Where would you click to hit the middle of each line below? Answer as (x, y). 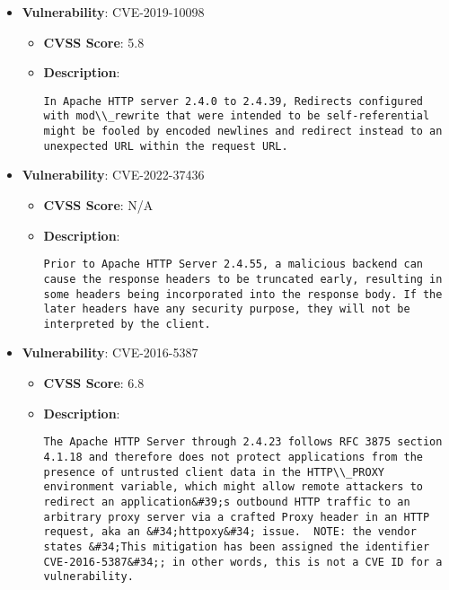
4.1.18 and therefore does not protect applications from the (233, 457)
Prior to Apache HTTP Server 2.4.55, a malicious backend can (233, 264)
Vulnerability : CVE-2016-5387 (110, 352)
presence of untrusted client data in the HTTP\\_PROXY (214, 472)
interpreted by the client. (127, 324)
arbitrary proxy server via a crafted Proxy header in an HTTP (237, 517)
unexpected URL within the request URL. (166, 146)
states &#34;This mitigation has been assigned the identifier (237, 546)
